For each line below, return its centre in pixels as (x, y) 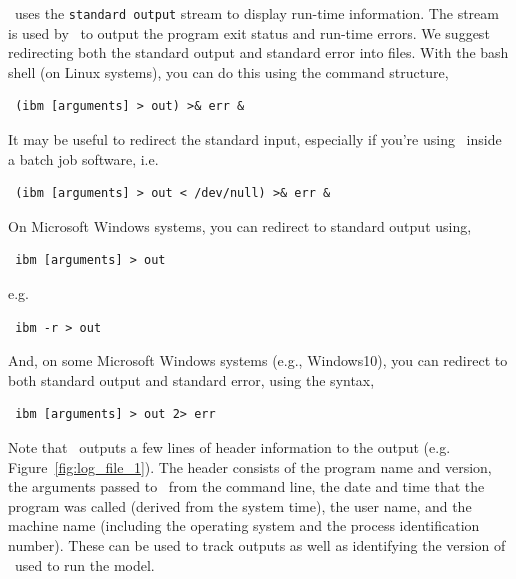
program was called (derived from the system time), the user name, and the (240, 505)
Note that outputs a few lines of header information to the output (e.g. (229, 446)
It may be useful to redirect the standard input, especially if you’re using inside (255, 139)
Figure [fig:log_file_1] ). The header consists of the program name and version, (250, 466)
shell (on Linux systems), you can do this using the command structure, (228, 71)
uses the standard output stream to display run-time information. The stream (256, 13)
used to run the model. (84, 564)
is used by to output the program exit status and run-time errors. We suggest (249, 32)
